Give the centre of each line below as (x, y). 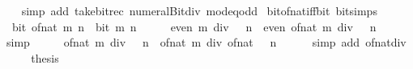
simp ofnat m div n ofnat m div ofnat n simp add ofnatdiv (206, 42)
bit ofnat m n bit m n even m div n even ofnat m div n (194, 26)
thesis (45, 57)
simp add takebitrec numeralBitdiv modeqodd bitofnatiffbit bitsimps (199, 10)
